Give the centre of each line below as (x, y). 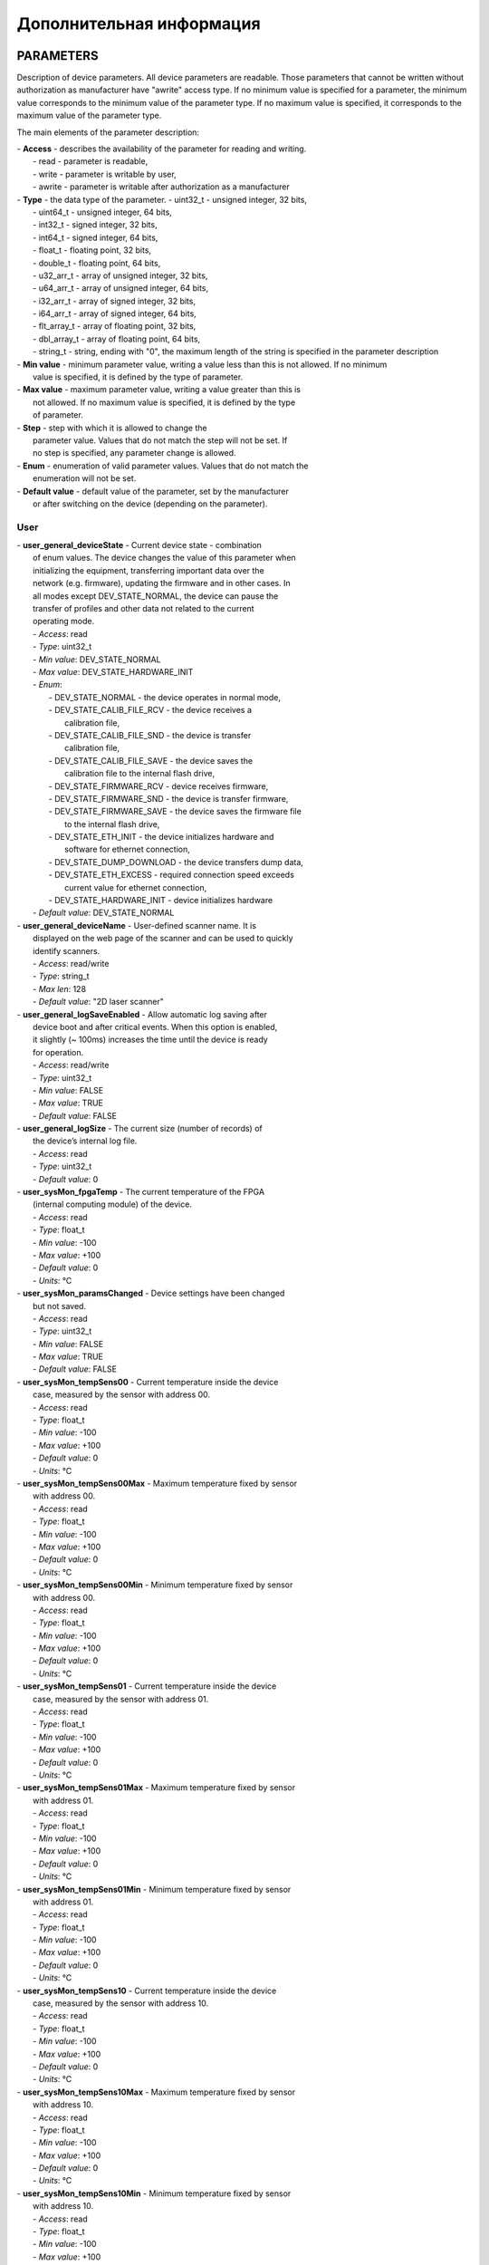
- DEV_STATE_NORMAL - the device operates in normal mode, (164, 697)
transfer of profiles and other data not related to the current (144, 609)
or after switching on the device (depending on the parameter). (150, 504)
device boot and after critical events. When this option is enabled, (155, 1026)
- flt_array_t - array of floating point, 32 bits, (115, 326)
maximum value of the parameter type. (89, 116)
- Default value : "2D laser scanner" (99, 1002)
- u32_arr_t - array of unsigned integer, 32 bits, (120, 275)
